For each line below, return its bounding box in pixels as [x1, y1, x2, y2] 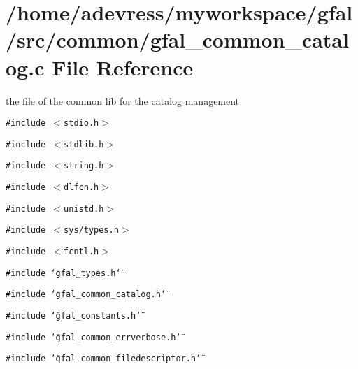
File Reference [52, 52, 194, 81]
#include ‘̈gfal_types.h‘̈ [6, 268, 121, 278]
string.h [64, 161, 104, 171]
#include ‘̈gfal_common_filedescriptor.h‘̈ [6, 354, 201, 364]
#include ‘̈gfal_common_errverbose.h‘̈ [6, 332, 181, 342]
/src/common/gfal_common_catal [6, 25, 349, 54]
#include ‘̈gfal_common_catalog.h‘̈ [6, 289, 166, 300]
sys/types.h [64, 225, 119, 236]
